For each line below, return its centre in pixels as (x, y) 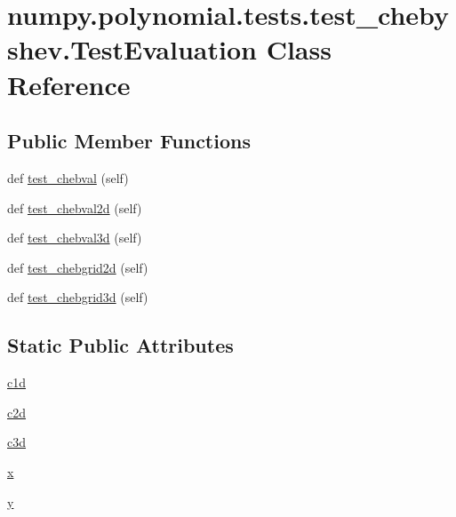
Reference (69, 84)
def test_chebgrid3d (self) (78, 297)
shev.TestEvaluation (132, 49)
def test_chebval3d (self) (75, 238)
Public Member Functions (129, 141)
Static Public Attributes (120, 345)
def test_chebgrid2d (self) (78, 267)
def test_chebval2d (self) (75, 207)
